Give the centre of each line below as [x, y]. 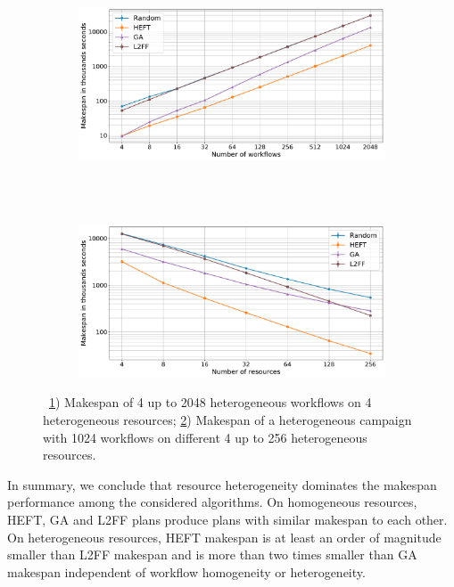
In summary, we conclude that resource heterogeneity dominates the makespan [222, 484]
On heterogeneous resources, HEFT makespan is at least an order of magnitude [224, 537]
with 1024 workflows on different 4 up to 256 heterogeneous [205, 437]
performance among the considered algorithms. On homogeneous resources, [212, 502]
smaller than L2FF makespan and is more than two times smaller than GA [212, 554]
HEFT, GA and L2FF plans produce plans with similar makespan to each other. [227, 519]
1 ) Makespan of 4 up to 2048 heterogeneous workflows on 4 [210, 402]
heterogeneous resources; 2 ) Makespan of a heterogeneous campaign [227, 419]
